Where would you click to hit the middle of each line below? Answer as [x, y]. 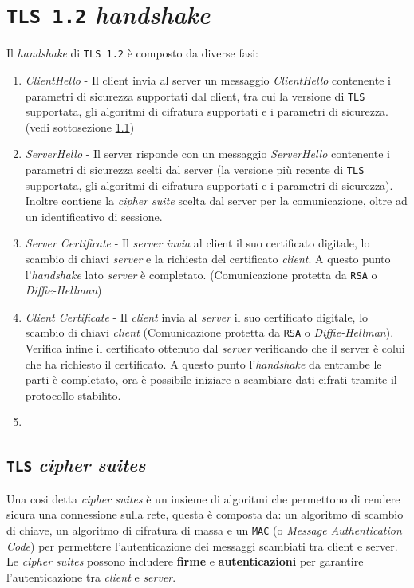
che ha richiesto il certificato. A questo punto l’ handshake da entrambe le [203, 363]
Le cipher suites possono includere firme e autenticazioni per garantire [185, 561]
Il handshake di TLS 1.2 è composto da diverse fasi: [133, 53]
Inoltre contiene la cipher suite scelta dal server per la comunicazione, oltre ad [216, 201]
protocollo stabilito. [73, 395]
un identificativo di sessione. [94, 216]
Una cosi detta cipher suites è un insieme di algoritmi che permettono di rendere [203, 498]
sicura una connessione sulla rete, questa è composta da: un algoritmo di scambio [205, 514]
